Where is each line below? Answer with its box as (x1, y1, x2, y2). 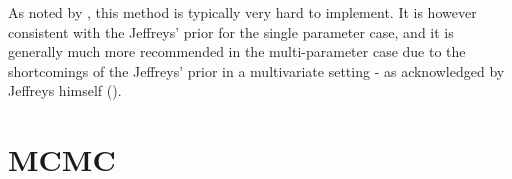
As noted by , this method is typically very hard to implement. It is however (8, 2, 477, 22)
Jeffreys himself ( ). (8, 80, 122, 101)
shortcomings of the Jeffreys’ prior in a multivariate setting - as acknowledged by (8, 60, 505, 81)
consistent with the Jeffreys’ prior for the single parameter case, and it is (8, 21, 454, 42)
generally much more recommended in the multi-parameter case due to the (8, 41, 466, 62)
